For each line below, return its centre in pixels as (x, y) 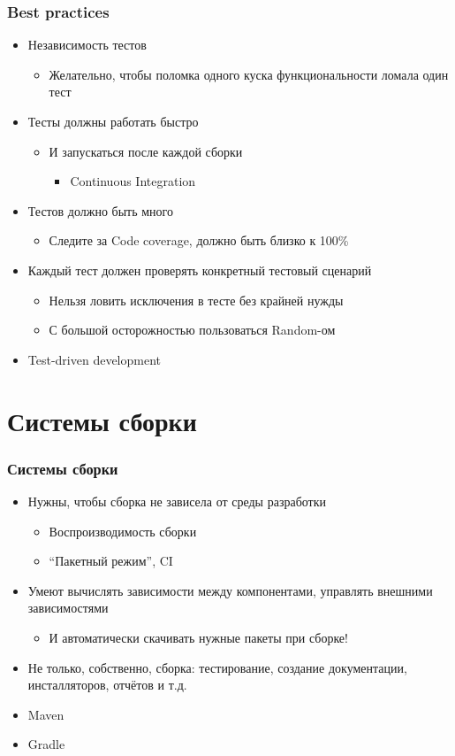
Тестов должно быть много (100, 210)
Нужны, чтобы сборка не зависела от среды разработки (177, 501)
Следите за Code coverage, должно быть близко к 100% (199, 240)
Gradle (46, 744)
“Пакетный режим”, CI (111, 561)
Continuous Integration (133, 181)
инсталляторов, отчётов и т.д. (107, 685)
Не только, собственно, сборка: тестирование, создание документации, (217, 667)
